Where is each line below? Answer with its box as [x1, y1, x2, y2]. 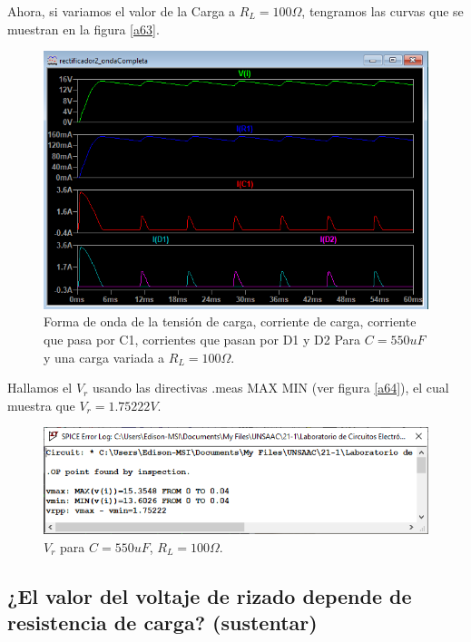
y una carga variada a [44, 347, 165, 366]
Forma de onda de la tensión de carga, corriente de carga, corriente [44, 312, 417, 331]
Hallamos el [7, 378, 73, 397]
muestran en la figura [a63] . [7, 19, 160, 38]
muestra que [7, 395, 75, 414]
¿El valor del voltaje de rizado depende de [7, 581, 412, 609]
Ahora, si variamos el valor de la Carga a [7, 2, 236, 20]
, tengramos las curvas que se [301, 2, 464, 20]
